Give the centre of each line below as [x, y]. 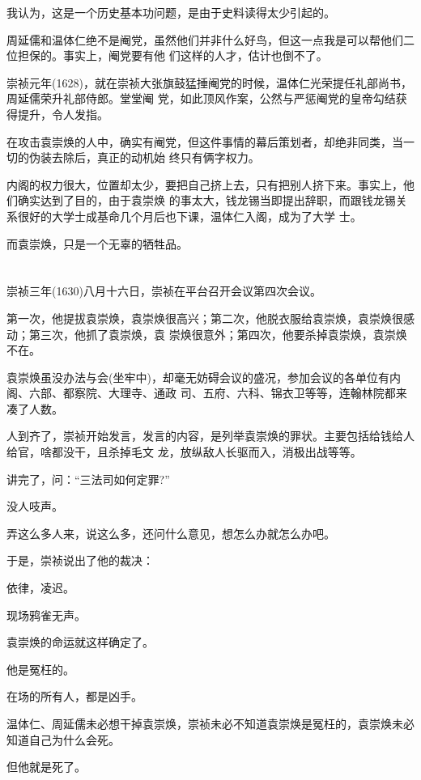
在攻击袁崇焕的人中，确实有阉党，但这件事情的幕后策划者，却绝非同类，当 [205, 141]
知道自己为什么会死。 [63, 739]
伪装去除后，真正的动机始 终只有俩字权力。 [144, 157]
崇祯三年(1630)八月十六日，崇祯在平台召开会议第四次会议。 [164, 291]
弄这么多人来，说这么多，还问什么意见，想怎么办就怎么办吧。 [171, 533]
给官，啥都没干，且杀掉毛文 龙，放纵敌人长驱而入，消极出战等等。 [184, 452]
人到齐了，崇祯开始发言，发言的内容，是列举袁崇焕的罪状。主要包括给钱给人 [210, 436]
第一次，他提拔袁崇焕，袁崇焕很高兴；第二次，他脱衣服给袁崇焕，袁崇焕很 [205, 318]
